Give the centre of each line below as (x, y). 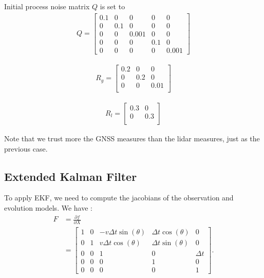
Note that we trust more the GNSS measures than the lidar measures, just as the (132, 138)
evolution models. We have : (48, 207)
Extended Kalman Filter (71, 176)
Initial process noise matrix (47, 6)
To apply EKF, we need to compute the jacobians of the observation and (119, 198)
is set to (112, 6)
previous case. (26, 148)
